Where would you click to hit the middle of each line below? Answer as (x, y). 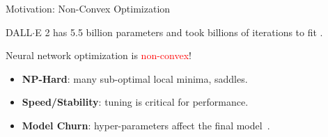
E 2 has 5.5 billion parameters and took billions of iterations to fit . (179, 32)
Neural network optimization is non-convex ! (99, 55)
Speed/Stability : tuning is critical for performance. (135, 102)
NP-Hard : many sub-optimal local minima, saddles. (135, 78)
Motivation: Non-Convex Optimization (88, 8)
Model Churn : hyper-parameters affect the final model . (146, 125)
